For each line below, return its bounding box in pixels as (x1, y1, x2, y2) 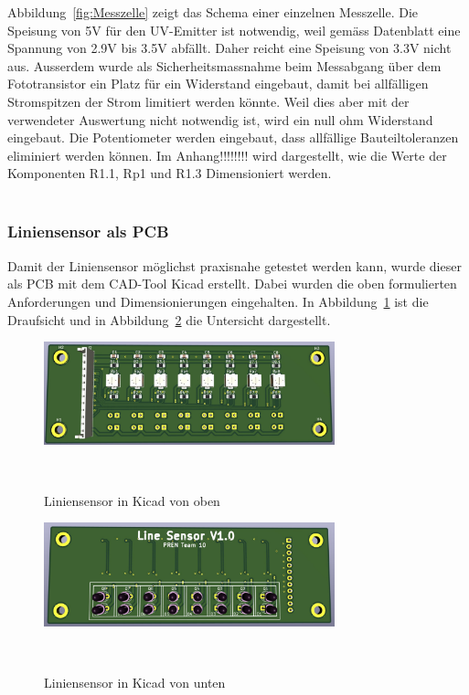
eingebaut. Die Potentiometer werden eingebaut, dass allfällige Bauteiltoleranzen (7, 128, 459, 147)
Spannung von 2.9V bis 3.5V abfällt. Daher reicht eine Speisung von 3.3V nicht (7, 38, 452, 58)
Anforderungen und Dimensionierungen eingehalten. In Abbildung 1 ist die (7, 291, 429, 311)
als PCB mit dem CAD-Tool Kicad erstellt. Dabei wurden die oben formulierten (7, 274, 457, 293)
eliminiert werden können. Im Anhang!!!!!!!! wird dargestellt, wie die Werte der (7, 145, 447, 164)
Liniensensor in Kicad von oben (44, 490, 220, 510)
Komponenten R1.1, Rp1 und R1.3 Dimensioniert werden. (7, 163, 332, 183)
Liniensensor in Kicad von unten (44, 673, 226, 692)
